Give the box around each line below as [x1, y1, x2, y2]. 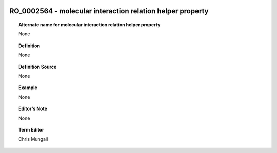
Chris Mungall [18, 136, 48, 142]
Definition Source [18, 63, 57, 70]
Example [18, 84, 38, 91]
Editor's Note [18, 105, 47, 112]
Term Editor [18, 126, 44, 133]
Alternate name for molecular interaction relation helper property [18, 21, 161, 28]
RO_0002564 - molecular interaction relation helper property [9, 7, 209, 15]
